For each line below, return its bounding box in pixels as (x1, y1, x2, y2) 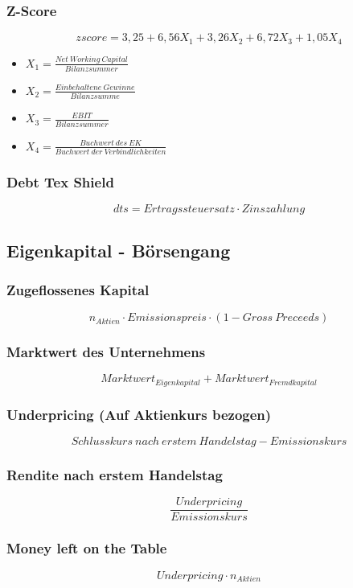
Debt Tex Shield (6, 171, 114, 191)
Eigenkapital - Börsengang (6, 237, 231, 262)
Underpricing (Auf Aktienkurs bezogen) (6, 404, 272, 424)
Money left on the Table (6, 538, 167, 558)
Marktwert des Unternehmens (6, 342, 206, 362)
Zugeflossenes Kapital (6, 279, 150, 299)
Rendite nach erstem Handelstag (6, 464, 223, 484)
